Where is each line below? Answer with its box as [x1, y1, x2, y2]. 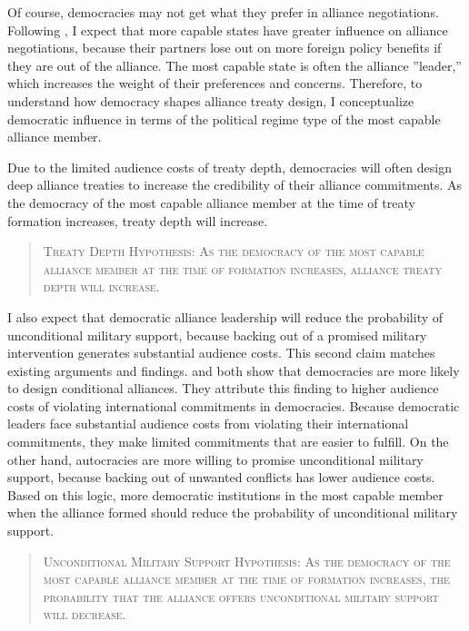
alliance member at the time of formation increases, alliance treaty [43, 259, 442, 278]
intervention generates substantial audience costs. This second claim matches [7, 343, 435, 362]
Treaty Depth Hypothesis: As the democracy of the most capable [43, 242, 424, 261]
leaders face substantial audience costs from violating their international [7, 414, 409, 433]
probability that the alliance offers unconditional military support [43, 587, 439, 606]
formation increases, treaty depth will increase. [7, 211, 268, 230]
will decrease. [43, 605, 126, 624]
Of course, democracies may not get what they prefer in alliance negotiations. [7, 3, 439, 21]
